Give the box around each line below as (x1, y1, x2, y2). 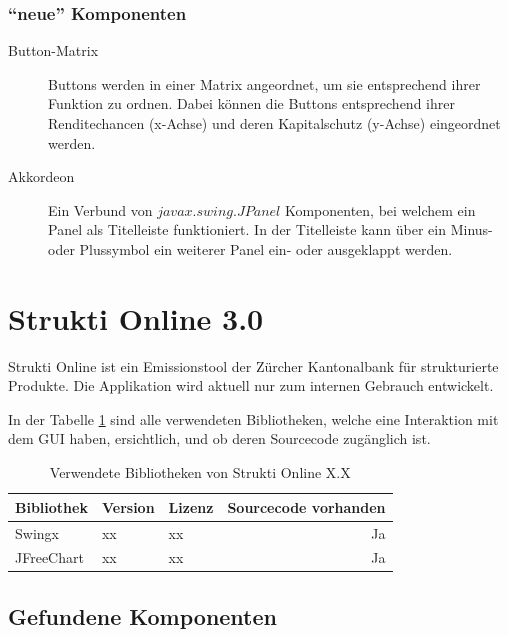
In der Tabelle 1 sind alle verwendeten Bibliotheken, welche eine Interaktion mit (8, 408, 499, 429)
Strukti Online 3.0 (8, 297, 264, 338)
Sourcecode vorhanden (227, 496, 386, 517)
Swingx (15, 522, 59, 543)
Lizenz (168, 496, 214, 517)
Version (101, 496, 155, 517)
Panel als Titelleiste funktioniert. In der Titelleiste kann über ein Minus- (48, 219, 493, 240)
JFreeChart (15, 547, 84, 568)
